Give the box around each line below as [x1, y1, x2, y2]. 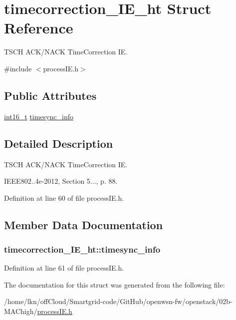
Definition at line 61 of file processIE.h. [4, 263, 124, 273]
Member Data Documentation [4, 217, 163, 232]
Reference [4, 17, 73, 38]
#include [4, 63, 32, 73]
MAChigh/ [4, 306, 37, 317]
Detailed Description [4, 135, 113, 151]
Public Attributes [4, 87, 97, 103]
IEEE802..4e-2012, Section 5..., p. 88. [4, 176, 118, 186]
